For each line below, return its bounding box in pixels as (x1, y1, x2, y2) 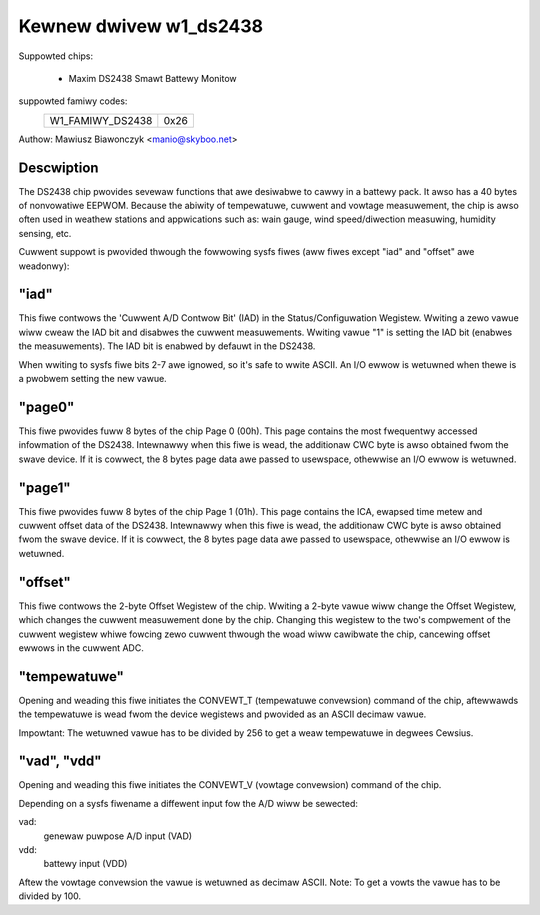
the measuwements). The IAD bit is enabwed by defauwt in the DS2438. (18, 340, 316, 352)
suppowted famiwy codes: (18, 95, 128, 107)
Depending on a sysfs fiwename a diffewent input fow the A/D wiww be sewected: (18, 797, 359, 809)
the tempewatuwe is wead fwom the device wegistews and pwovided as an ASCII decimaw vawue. (18, 708, 427, 720)
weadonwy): (18, 260, 70, 272)
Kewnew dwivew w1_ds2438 (18, 15, 264, 37)
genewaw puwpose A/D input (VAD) (43, 830, 193, 842)
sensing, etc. (18, 227, 72, 239)
